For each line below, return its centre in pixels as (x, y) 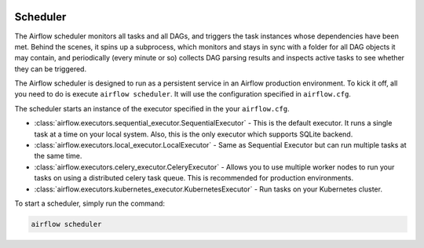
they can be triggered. (50, 69)
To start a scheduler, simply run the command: (90, 203)
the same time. (58, 156)
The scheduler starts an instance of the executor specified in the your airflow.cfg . (152, 108)
